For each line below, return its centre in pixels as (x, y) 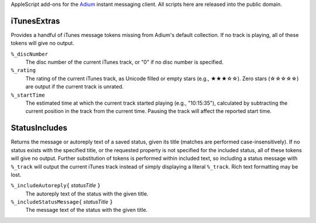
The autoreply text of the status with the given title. (87, 194)
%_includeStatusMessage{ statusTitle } (62, 202)
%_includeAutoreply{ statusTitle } (56, 186)
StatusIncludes (39, 128)
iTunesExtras (35, 21)
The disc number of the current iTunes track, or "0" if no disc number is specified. (124, 62)
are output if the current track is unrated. (75, 87)
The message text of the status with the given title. (87, 210)
